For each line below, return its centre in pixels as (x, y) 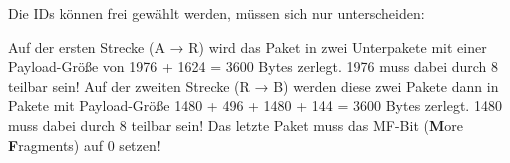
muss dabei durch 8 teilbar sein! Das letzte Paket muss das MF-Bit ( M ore (235, 124)
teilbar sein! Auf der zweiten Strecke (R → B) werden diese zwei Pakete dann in (253, 85)
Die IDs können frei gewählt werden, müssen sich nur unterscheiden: (216, 13)
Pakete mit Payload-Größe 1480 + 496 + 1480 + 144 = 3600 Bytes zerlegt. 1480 (255, 105)
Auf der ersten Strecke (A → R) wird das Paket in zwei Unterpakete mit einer (247, 46)
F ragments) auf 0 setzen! (84, 144)
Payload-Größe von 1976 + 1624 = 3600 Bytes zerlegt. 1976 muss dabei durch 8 (253, 66)
